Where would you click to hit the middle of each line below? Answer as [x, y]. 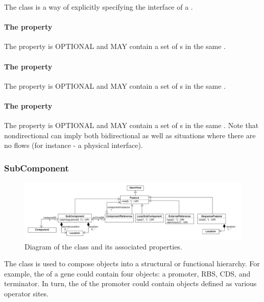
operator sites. [26, 293]
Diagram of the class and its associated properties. [103, 246]
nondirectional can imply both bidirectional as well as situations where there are [130, 135]
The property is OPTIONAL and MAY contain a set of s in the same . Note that [131, 125]
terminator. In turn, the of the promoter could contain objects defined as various [130, 283]
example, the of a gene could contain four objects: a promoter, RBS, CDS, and [127, 273]
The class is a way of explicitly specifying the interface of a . [99, 7]
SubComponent [37, 168]
